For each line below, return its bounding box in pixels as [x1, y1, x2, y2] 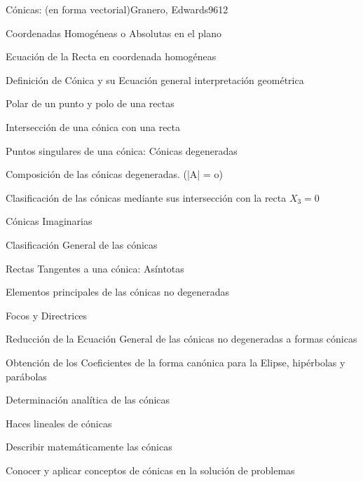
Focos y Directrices [6, 308, 88, 322]
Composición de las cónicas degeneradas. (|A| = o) [6, 167, 223, 181]
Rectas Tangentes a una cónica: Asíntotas [6, 261, 184, 275]
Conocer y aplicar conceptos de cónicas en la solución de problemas [6, 462, 295, 477]
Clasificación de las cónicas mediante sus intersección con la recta [6, 190, 287, 205]
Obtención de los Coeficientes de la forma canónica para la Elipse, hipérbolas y [6, 354, 345, 369]
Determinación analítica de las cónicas [6, 392, 170, 407]
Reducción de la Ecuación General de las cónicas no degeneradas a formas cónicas [6, 331, 357, 346]
